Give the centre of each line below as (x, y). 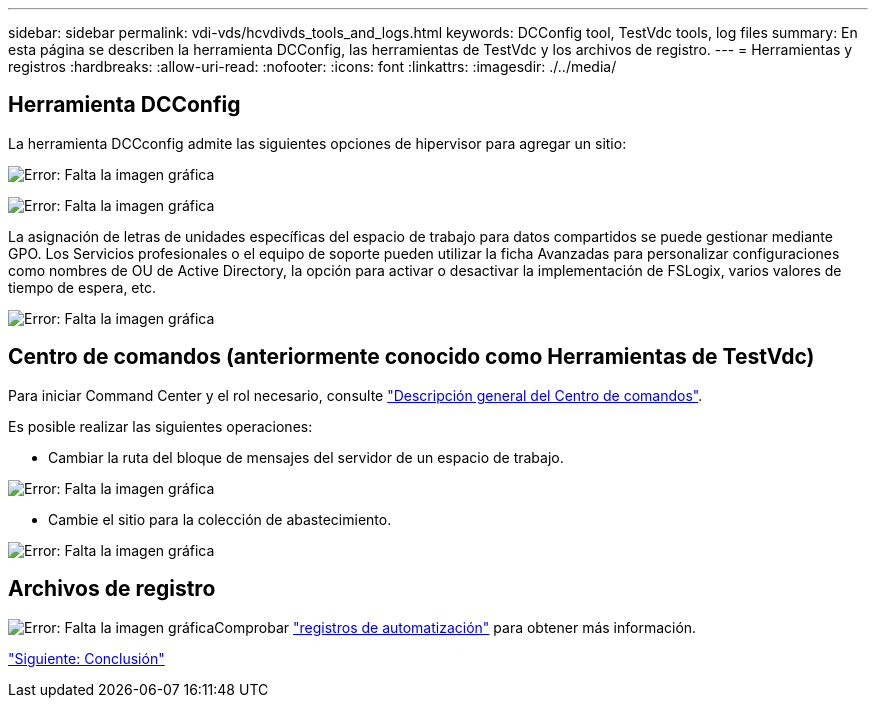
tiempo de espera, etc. (82, 287)
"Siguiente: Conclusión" (86, 658)
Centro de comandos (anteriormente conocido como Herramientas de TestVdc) (411, 357)
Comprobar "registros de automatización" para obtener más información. (455, 627)
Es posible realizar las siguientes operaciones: (160, 426)
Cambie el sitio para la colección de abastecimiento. (220, 519)
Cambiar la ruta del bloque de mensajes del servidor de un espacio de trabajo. (306, 457)
